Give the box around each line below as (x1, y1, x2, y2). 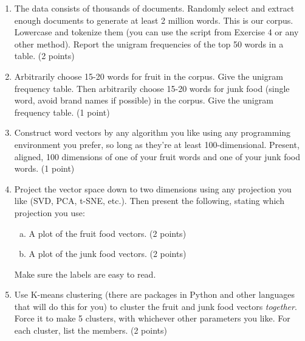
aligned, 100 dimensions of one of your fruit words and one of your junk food (14, 150, 301, 163)
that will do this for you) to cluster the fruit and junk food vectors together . (14, 300, 297, 312)
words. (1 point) (14, 162, 75, 175)
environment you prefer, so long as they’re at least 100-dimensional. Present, (14, 138, 300, 150)
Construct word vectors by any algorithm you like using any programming (14, 126, 291, 139)
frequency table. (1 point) (14, 105, 110, 118)
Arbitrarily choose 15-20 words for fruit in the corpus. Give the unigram (14, 69, 283, 82)
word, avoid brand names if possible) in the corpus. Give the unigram (14, 94, 273, 107)
